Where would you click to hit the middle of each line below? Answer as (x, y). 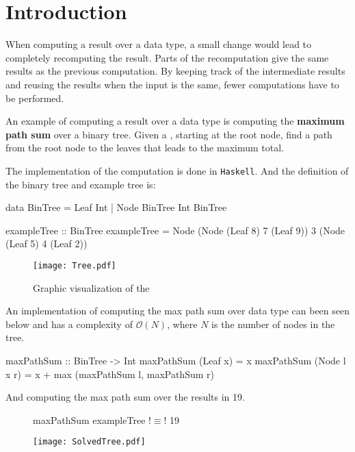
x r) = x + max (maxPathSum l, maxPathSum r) (110, 374)
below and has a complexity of (69, 324)
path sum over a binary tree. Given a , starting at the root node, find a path (169, 134)
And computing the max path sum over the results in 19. (125, 397)
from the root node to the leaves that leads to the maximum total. (145, 148)
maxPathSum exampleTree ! (92, 419)
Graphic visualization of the (91, 287)
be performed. (35, 98)
